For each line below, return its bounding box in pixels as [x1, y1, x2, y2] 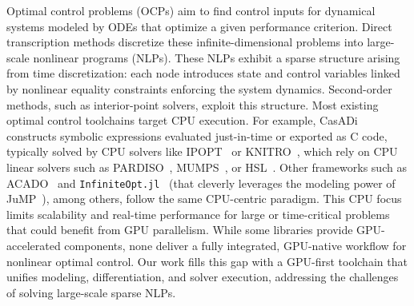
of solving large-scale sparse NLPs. [6, 284, 176, 300]
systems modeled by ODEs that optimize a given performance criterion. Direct [6, 18, 392, 34]
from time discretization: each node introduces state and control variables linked [6, 65, 400, 81]
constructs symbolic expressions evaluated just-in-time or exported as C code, [6, 127, 388, 144]
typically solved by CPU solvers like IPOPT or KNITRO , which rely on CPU [6, 143, 398, 160]
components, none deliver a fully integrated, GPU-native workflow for [64, 236, 407, 253]
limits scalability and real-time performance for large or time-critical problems [6, 205, 390, 222]
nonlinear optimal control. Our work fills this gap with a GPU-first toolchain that [6, 252, 408, 269]
